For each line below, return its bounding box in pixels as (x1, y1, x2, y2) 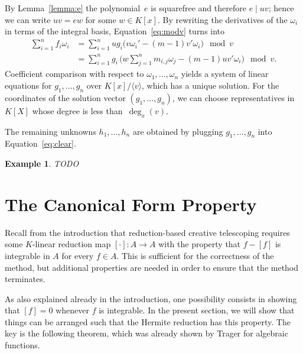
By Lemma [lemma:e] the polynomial (5, 2, 141, 14)
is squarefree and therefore (151, 2, 246, 14)
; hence (268, 2, 294, 14)
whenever (56, 304, 90, 316)
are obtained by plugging (132, 125, 223, 137)
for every (61, 249, 94, 261)
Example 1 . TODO (5, 157, 79, 170)
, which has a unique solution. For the (141, 79, 279, 92)
